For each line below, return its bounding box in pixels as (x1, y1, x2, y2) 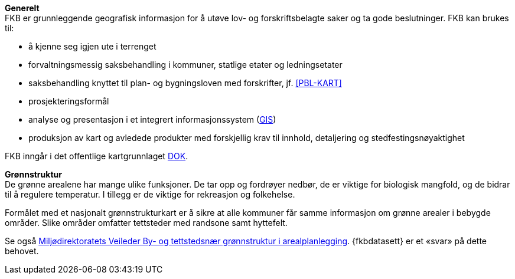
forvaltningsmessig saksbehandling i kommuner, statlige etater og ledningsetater (28, 60, 343, 70)
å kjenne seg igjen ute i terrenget (28, 41, 157, 51)
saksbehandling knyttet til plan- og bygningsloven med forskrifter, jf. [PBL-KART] (28, 78, 342, 88)
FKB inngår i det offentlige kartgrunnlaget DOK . (5, 151, 188, 161)
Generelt (5, 3, 40, 13)
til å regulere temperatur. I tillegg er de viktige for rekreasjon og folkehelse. (5, 189, 295, 199)
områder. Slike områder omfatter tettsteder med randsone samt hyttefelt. (5, 218, 288, 228)
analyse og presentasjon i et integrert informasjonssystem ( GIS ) (28, 114, 276, 124)
